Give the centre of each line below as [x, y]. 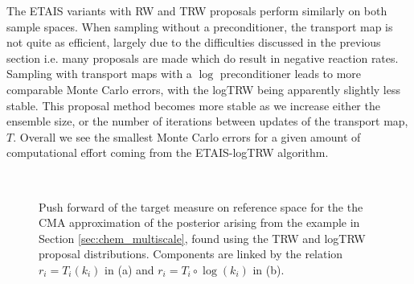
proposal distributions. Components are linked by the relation [191, 254]
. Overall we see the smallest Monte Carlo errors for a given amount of [187, 136]
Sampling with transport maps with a [99, 74]
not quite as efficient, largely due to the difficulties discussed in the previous [194, 42]
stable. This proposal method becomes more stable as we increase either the [193, 105]
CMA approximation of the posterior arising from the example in [199, 222]
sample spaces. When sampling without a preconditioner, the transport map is [200, 26]
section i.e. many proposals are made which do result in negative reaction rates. [203, 58]
